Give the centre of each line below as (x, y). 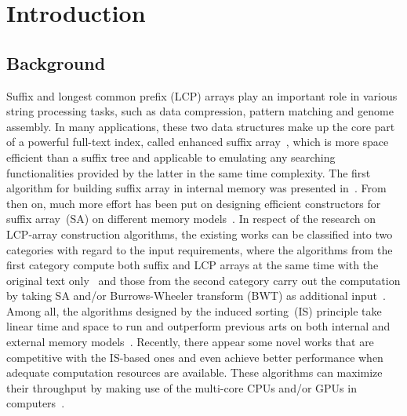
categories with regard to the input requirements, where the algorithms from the (200, 249)
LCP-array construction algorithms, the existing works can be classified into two (200, 234)
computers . (36, 403)
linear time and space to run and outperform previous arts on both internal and (198, 326)
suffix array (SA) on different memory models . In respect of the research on (191, 219)
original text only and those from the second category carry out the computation (203, 280)
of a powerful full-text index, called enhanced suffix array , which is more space (198, 142)
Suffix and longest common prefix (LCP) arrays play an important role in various (202, 95)
